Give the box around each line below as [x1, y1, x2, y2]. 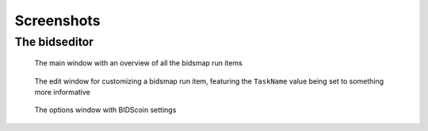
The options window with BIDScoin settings [34, 105, 177, 114]
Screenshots [14, 12, 101, 29]
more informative [34, 87, 90, 96]
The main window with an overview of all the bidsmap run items [34, 58, 243, 68]
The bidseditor [14, 35, 94, 49]
